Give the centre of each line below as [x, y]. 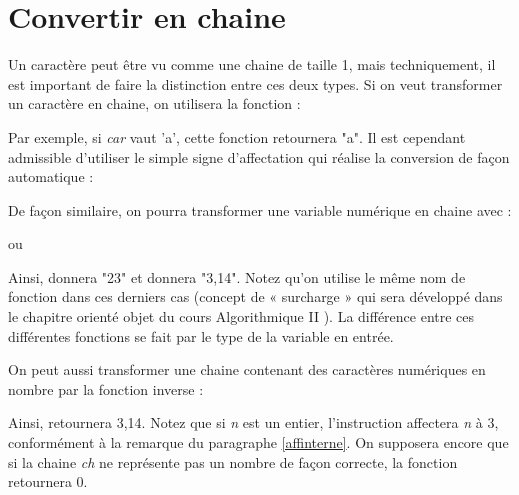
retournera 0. [48, 481]
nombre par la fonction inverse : [106, 388]
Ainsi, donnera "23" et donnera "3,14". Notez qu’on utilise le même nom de [237, 276]
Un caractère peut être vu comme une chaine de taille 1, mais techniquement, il [252, 64]
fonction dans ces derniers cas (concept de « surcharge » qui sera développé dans [255, 296]
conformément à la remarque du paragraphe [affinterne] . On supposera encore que [258, 442]
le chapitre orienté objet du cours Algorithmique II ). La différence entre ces [241, 316]
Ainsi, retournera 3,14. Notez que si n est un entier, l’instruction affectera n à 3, [253, 422]
